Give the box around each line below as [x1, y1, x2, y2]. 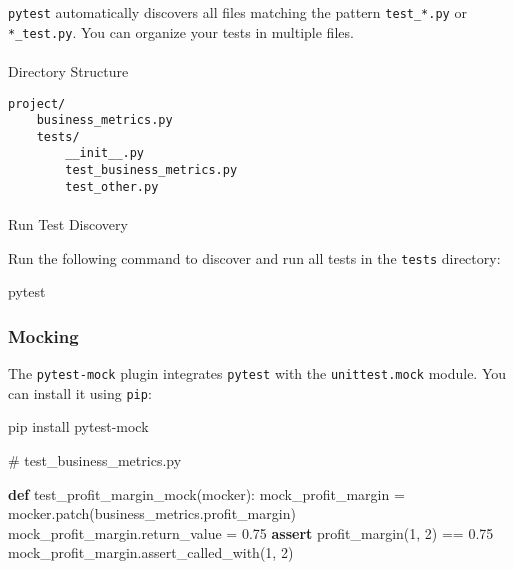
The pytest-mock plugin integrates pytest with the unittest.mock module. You [8, 363, 507, 384]
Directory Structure [8, 60, 129, 81]
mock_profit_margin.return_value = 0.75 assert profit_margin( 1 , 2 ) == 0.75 [8, 522, 494, 543]
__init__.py [65, 146, 145, 161]
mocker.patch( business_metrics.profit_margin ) [8, 503, 296, 524]
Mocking [8, 323, 79, 348]
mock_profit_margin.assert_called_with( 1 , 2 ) [8, 542, 294, 563]
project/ [8, 96, 66, 111]
